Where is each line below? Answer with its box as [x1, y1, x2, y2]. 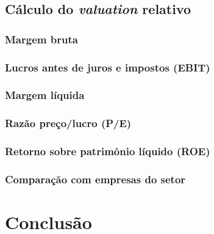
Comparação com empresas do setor [5, 171, 186, 186]
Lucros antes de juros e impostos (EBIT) [5, 59, 210, 75]
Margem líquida [5, 87, 85, 103]
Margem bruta [5, 31, 78, 46]
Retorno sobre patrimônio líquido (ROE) [5, 144, 210, 159]
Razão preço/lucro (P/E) [5, 115, 132, 131]
